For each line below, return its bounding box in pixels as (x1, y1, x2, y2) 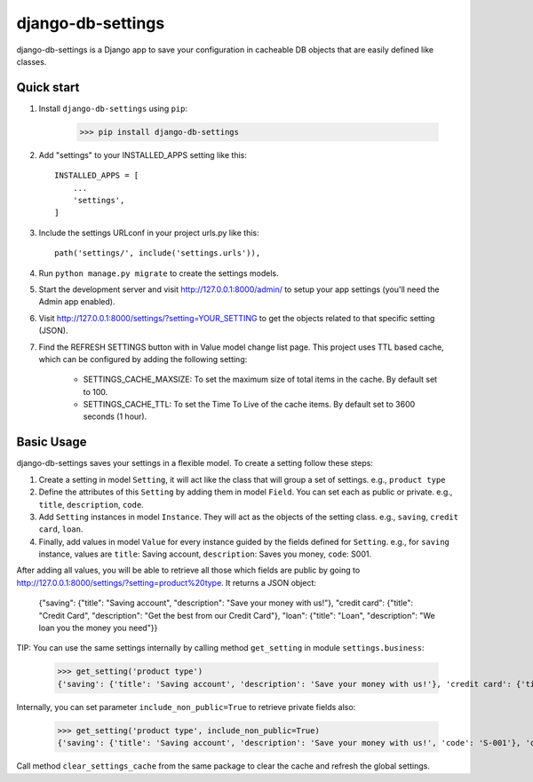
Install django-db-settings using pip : (38, 103, 188, 114)
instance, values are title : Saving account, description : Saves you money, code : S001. (38, 549, 372, 559)
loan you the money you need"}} (38, 622, 158, 634)
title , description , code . (38, 499, 144, 509)
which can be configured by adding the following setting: (38, 353, 248, 364)
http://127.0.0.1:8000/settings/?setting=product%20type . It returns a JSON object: (16, 577, 317, 588)
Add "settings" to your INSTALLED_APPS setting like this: (38, 149, 248, 160)
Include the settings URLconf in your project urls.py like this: (38, 227, 259, 238)
